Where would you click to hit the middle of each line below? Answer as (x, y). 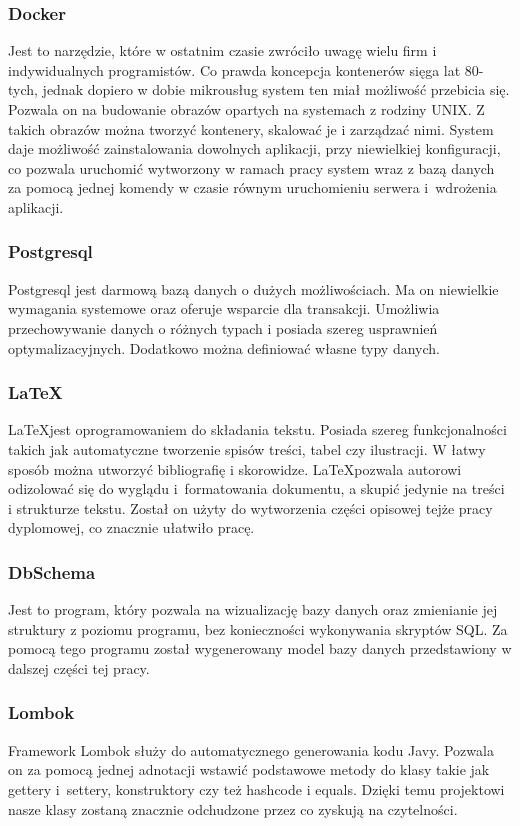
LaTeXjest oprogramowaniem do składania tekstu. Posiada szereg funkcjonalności (257, 429)
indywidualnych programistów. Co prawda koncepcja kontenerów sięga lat (234, 69)
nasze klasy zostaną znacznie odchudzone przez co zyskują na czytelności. (233, 808)
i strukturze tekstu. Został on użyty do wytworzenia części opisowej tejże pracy (250, 507)
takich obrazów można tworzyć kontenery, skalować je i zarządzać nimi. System (251, 128)
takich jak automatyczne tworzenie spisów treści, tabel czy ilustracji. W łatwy (247, 448)
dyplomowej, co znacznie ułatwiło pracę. (131, 527)
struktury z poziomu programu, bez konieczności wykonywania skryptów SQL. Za (258, 628)
